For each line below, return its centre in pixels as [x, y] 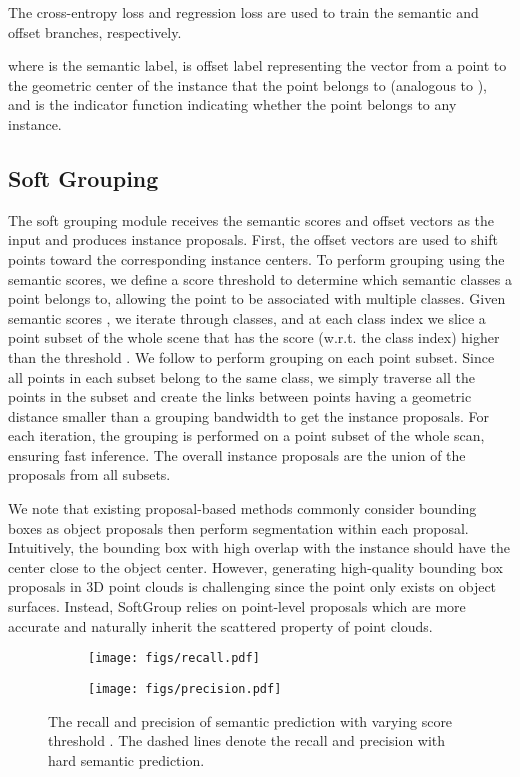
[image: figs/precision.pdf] [185, 688]
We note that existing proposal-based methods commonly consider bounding [242, 508]
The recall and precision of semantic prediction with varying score [250, 720]
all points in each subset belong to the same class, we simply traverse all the [241, 376]
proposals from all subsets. [89, 474]
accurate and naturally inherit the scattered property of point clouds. [220, 625]
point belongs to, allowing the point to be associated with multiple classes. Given [257, 298]
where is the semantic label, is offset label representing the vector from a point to [257, 65]
